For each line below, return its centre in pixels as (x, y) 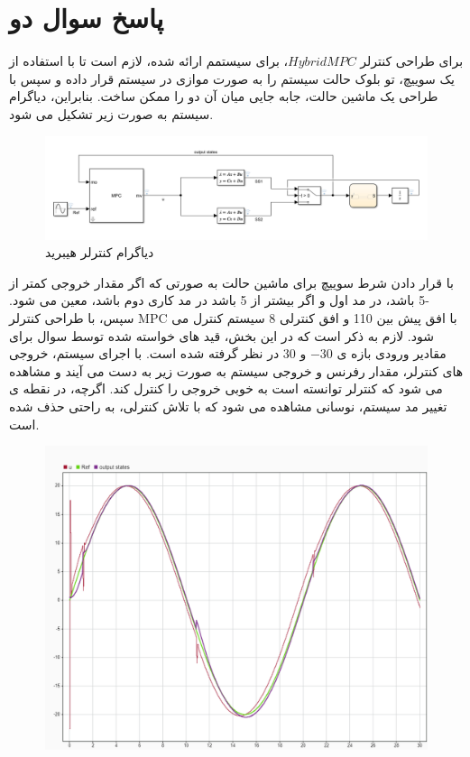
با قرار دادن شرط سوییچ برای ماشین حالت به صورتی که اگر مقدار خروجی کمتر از (231, 282)
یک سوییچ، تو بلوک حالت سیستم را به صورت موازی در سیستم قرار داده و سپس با (232, 78)
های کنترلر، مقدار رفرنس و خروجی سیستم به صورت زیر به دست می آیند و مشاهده (236, 370)
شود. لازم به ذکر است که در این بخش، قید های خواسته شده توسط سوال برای (221, 335)
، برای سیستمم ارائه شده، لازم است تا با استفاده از (149, 61)
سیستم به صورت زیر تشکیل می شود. (111, 113)
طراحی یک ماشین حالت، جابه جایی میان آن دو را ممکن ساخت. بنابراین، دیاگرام (224, 96)
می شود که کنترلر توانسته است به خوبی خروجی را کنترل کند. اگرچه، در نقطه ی (226, 388)
